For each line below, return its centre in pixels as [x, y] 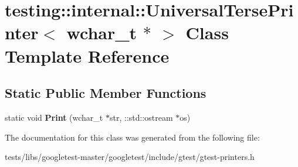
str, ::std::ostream [141, 117]
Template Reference [87, 55]
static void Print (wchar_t [54, 117]
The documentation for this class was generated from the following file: [132, 137]
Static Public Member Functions [106, 93]
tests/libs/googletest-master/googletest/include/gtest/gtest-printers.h [130, 157]
